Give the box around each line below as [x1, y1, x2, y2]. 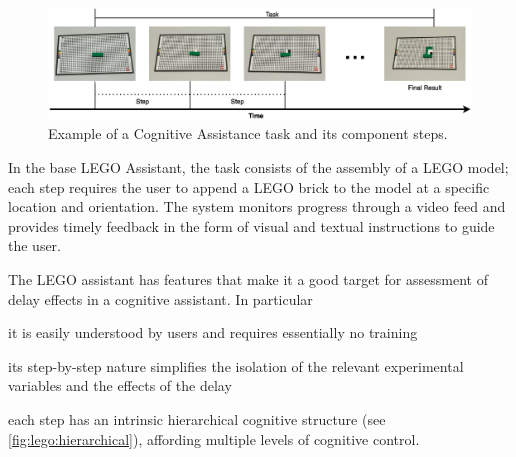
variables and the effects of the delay [8, 375, 232, 396]
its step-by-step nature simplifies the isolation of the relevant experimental [8, 355, 464, 376]
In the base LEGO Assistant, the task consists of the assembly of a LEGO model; [8, 156, 509, 177]
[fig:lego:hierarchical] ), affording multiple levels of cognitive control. [8, 428, 420, 449]
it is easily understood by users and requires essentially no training [8, 322, 418, 343]
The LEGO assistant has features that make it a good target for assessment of [8, 268, 488, 289]
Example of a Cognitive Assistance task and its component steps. [48, 123, 448, 144]
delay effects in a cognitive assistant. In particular [8, 288, 313, 309]
